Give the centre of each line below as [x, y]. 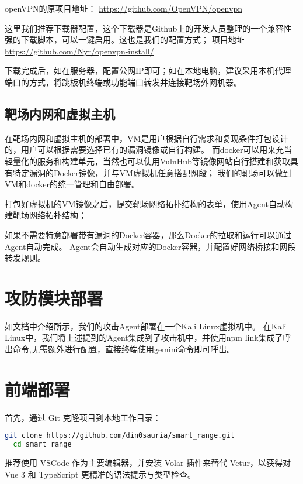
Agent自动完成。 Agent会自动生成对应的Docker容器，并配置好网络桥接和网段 [150, 246]
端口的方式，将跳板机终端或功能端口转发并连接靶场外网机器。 [123, 82]
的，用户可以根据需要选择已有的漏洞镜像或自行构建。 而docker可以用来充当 [149, 150]
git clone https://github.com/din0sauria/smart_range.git [120, 436]
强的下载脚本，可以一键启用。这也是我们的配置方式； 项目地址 [125, 40]
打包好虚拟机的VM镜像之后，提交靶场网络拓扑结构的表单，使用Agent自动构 [149, 203]
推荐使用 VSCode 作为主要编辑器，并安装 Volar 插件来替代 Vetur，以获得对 [148, 463]
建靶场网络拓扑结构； [46, 215]
